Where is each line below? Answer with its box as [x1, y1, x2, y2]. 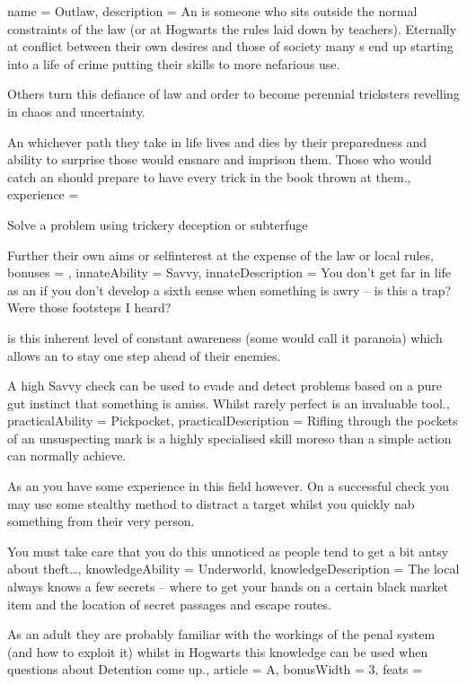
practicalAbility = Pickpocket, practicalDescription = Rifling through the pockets [7, 411, 458, 430]
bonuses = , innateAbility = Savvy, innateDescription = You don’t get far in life [7, 263, 452, 282]
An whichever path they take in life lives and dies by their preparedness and [7, 132, 427, 151]
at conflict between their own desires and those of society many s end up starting [7, 37, 454, 56]
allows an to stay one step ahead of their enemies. [7, 346, 281, 364]
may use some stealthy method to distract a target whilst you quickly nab [7, 494, 415, 513]
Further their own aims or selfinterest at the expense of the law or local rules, [7, 245, 434, 264]
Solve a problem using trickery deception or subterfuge [7, 215, 308, 233]
